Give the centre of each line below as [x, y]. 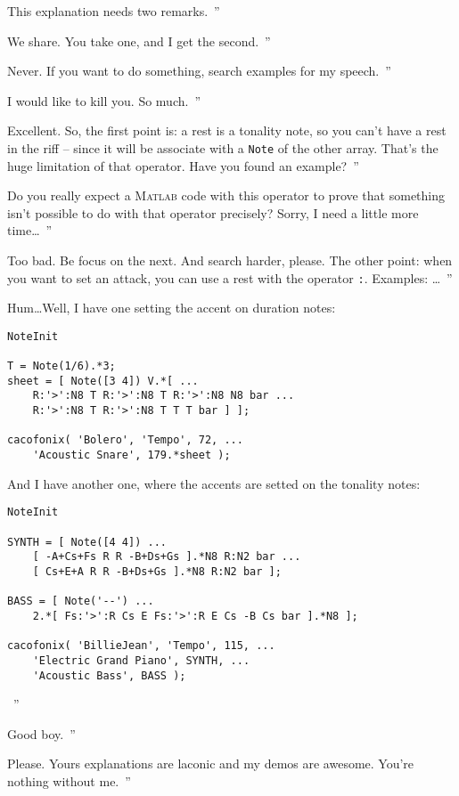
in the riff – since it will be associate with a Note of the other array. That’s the [223, 147]
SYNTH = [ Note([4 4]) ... [87, 542]
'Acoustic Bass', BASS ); [109, 675]
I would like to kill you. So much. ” [104, 100]
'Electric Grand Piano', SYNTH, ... [141, 660]
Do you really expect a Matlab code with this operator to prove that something [226, 195]
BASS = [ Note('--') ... [81, 601]
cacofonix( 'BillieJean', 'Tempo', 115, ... [141, 646]
